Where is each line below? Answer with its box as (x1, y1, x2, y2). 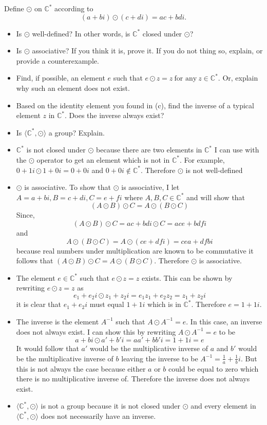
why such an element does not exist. (16, 82, 130, 93)
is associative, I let (121, 182, 180, 192)
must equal (89, 299, 124, 310)
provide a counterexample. (16, 55, 99, 66)
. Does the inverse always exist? (65, 110, 164, 121)
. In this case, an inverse (186, 316, 262, 326)
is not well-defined (185, 164, 243, 175)
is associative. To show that (24, 182, 111, 192)
